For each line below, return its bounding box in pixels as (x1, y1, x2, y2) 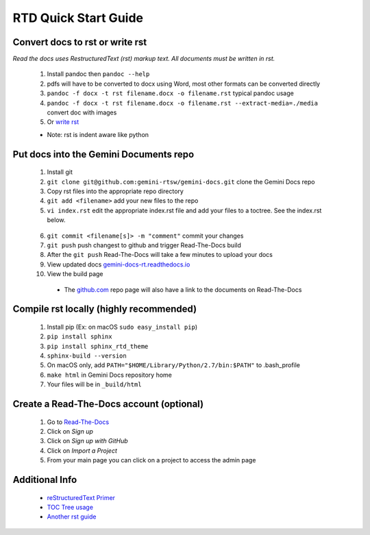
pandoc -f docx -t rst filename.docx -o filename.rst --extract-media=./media (47, 99, 319, 107)
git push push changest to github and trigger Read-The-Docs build (47, 240, 241, 249)
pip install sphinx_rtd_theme (47, 343, 149, 350)
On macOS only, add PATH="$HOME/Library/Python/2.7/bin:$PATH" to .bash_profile (47, 361, 301, 369)
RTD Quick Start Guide (12, 10, 144, 25)
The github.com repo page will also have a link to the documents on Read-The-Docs (64, 285, 302, 294)
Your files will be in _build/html (47, 380, 142, 388)
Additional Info (12, 474, 77, 486)
